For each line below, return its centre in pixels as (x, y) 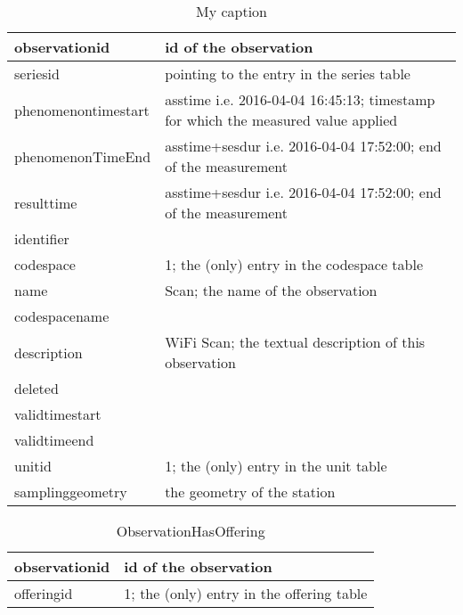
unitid (33, 466)
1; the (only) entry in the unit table (276, 466)
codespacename (62, 316)
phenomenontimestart (82, 110)
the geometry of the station (250, 492)
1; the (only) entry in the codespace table (294, 264)
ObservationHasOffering (191, 531)
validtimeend (54, 440)
